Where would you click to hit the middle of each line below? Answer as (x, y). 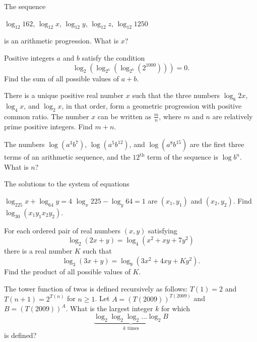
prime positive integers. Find (48, 126)
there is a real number (38, 251)
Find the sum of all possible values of (62, 78)
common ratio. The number (47, 116)
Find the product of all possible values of (67, 271)
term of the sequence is (183, 157)
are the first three (217, 144)
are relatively (233, 116)
